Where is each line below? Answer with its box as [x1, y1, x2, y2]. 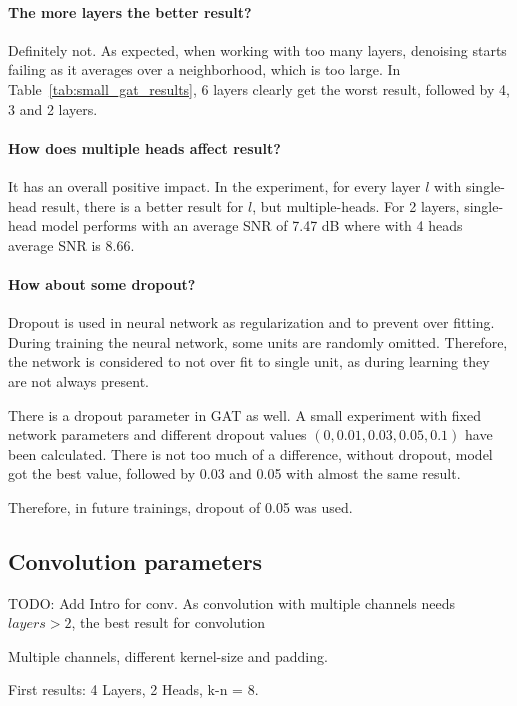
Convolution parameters [8, 545, 263, 576]
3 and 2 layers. [8, 98, 98, 119]
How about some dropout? [8, 273, 196, 294]
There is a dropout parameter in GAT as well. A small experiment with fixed [8, 404, 482, 425]
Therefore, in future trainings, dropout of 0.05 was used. [8, 496, 353, 517]
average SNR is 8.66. [8, 234, 135, 255]
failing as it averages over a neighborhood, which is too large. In [8, 59, 401, 80]
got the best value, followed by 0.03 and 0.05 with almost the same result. [8, 463, 461, 484]
